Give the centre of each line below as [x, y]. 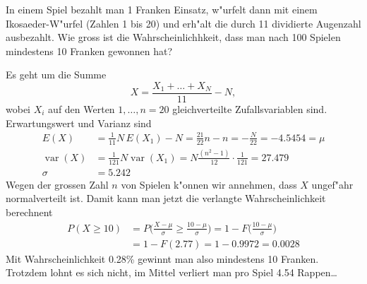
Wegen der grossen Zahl [57, 184]
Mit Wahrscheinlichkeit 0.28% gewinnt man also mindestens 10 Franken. [162, 258]
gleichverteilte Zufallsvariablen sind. [250, 109]
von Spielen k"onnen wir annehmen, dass [209, 184]
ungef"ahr [332, 184]
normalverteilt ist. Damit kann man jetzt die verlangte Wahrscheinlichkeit [166, 198]
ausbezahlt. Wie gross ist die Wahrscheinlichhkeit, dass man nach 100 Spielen [173, 37]
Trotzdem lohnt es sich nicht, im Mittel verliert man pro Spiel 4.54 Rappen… [172, 272]
